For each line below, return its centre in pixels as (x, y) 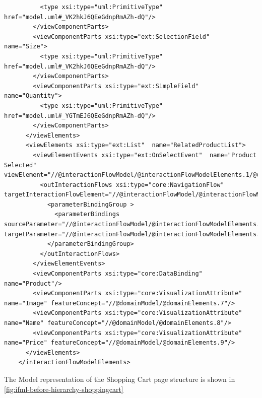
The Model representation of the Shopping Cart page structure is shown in (120, 379)
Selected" (20, 165)
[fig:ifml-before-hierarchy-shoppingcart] (64, 389)
